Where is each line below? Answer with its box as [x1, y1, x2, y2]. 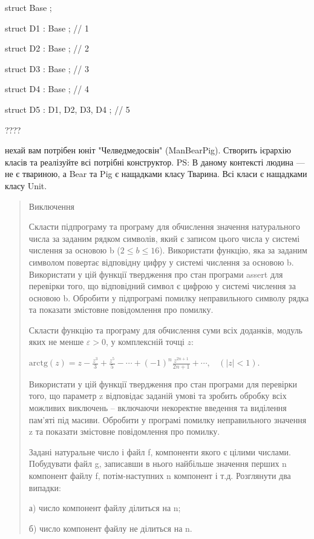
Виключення [28, 199, 75, 212]
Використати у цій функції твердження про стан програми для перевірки [28, 377, 297, 390]
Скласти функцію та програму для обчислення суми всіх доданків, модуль [28, 323, 303, 336]
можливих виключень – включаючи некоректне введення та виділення [28, 401, 287, 414]
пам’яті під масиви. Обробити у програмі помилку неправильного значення [28, 413, 307, 426]
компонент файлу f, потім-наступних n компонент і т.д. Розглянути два [28, 469, 291, 482]
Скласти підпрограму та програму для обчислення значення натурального [28, 220, 300, 233]
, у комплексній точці [105, 335, 185, 348]
